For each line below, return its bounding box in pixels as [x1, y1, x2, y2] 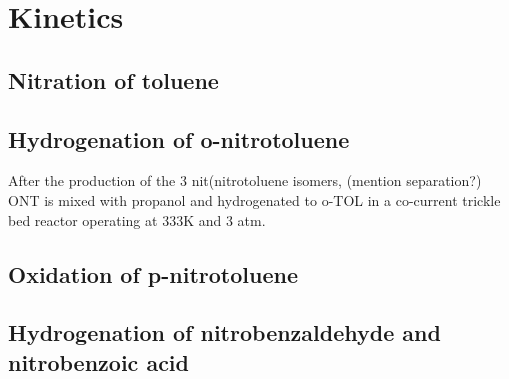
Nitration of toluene [8, 64, 219, 95]
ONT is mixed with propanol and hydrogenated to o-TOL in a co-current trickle [8, 189, 501, 210]
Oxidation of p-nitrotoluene [8, 258, 298, 289]
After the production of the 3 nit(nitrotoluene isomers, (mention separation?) [8, 170, 482, 191]
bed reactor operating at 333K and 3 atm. [8, 209, 266, 230]
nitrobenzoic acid [8, 346, 189, 377]
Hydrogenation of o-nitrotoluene [8, 123, 350, 154]
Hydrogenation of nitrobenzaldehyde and [8, 317, 441, 348]
